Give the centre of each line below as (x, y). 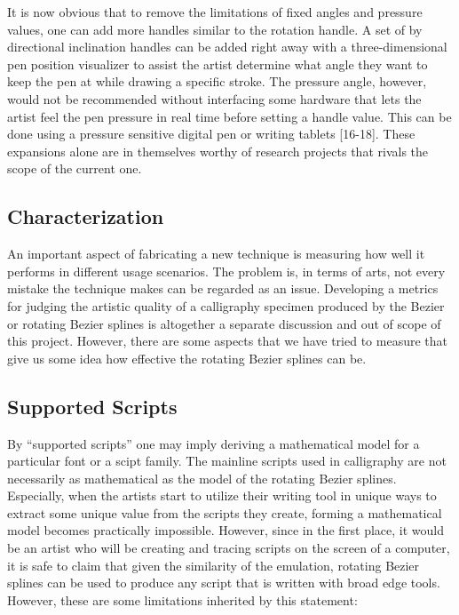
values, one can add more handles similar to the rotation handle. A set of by (215, 29)
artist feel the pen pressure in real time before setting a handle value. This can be (229, 116)
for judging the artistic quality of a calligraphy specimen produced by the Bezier (226, 305)
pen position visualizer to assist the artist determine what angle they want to (218, 64)
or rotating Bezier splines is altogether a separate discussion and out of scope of (224, 323)
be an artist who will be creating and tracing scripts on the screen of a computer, (229, 548)
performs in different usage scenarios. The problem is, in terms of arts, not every (226, 271)
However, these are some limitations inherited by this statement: (182, 599)
